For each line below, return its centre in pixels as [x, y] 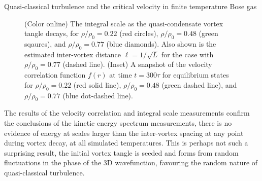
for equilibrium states [195, 75]
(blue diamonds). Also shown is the [161, 43]
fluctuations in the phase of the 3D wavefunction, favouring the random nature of [131, 162]
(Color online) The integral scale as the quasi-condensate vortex [124, 23]
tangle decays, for [52, 33]
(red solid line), [97, 84]
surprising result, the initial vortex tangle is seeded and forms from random [121, 152]
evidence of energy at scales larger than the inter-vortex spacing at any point [124, 133]
